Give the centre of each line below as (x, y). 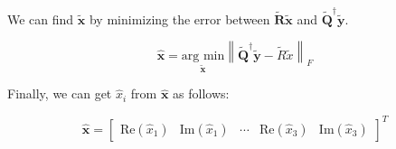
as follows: (201, 93)
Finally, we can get (60, 93)
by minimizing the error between (179, 19)
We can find (41, 19)
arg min (203, 56)
